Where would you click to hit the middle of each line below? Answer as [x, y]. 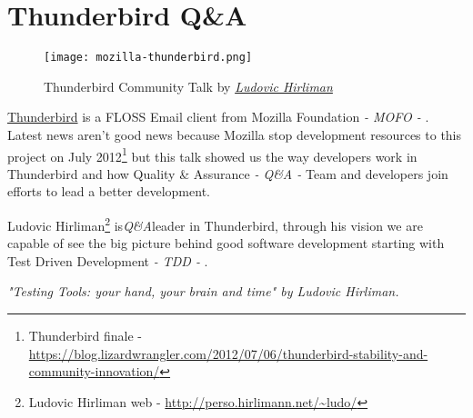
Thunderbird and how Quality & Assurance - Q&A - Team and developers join [228, 173]
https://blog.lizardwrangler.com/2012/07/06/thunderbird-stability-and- [228, 353]
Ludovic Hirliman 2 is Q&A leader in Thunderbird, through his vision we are [215, 224]
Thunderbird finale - [85, 336]
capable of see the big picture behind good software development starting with [226, 243]
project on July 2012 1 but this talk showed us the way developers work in [212, 154]
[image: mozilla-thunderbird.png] [148, 58]
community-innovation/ [94, 371]
